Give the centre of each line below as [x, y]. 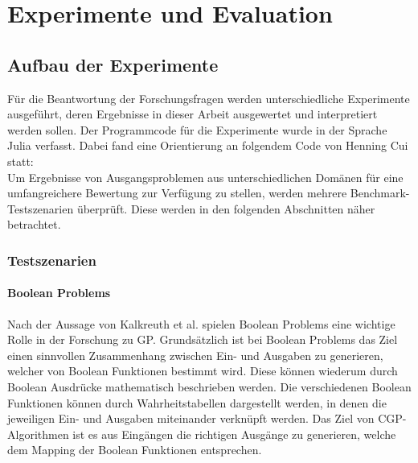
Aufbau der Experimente [113, 64]
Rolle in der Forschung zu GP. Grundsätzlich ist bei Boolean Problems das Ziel [203, 339]
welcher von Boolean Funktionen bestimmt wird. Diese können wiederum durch [203, 371]
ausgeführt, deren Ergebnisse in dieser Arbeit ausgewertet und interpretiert [193, 114]
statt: [20, 161]
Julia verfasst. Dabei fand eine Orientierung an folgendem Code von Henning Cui [208, 145]
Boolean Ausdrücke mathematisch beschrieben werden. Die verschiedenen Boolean [209, 386]
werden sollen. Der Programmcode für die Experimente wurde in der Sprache [197, 129]
